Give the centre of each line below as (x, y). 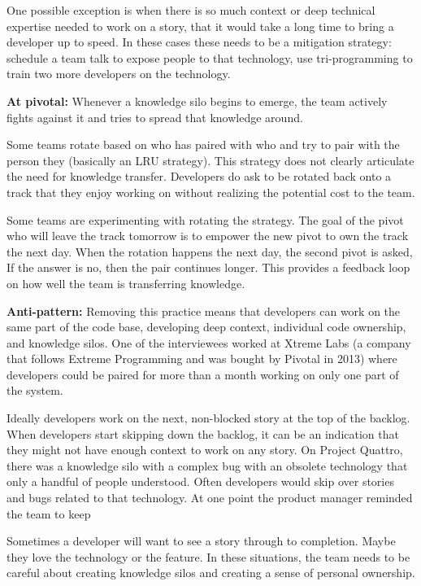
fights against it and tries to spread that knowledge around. (155, 117)
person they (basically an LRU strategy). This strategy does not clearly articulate (210, 160)
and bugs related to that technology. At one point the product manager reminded (210, 498)
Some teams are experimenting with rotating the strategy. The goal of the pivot (205, 219)
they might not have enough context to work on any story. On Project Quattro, (205, 450)
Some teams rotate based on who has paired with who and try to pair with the (203, 144)
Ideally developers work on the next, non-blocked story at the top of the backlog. (208, 418)
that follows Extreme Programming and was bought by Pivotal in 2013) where (202, 359)
